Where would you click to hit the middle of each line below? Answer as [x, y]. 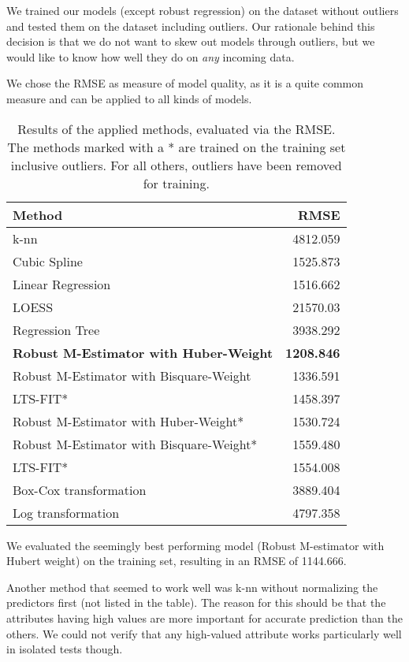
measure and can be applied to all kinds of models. [129, 98]
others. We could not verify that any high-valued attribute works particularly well [204, 633]
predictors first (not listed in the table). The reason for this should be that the [196, 602]
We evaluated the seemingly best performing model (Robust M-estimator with [195, 545]
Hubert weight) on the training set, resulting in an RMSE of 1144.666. [177, 561]
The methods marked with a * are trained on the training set [177, 147]
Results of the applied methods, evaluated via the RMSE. [177, 128]
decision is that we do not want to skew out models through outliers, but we [191, 41]
